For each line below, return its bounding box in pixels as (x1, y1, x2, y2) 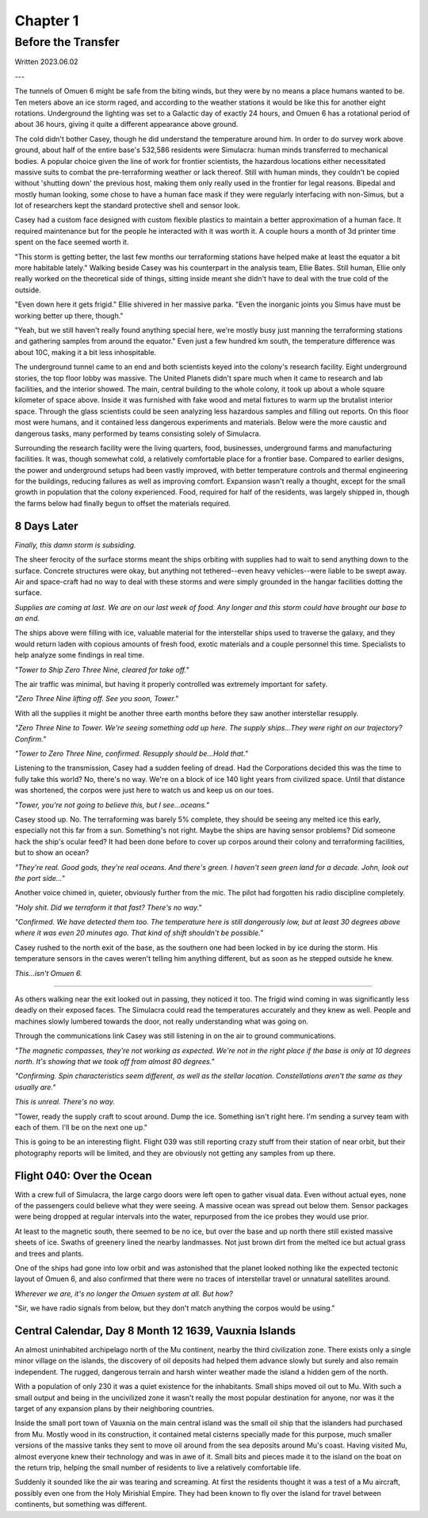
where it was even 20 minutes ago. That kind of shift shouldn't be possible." (14, 928, 264, 938)
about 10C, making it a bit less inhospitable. (14, 347, 157, 357)
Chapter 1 (14, 12, 79, 29)
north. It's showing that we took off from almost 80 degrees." (14, 1056, 215, 1066)
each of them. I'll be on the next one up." (14, 1122, 148, 1132)
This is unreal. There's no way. (14, 1097, 115, 1107)
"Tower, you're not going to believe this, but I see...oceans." (14, 800, 210, 810)
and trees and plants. (14, 1249, 84, 1258)
